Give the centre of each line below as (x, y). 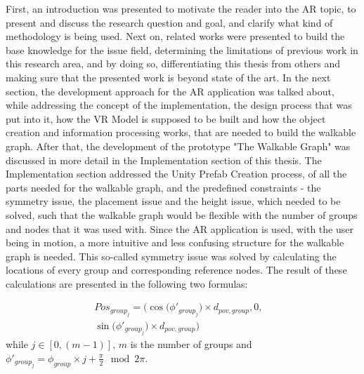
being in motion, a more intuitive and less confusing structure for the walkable (175, 242)
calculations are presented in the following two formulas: (127, 283)
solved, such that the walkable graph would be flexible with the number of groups (182, 214)
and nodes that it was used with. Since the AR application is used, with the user (180, 228)
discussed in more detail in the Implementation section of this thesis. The (164, 160)
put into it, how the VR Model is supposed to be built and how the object (166, 118)
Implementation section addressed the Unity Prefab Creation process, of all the (176, 174)
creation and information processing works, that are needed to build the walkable (181, 132)
